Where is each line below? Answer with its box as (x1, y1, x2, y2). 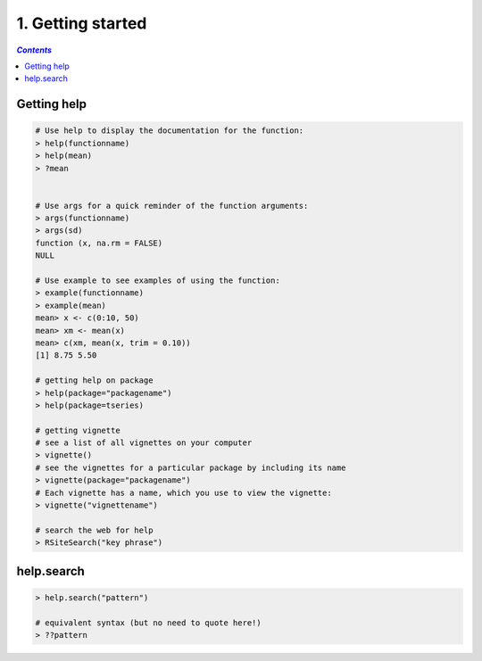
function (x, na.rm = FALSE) (35, 237, 163, 248)
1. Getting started (16, 13, 147, 33)
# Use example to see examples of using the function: (35, 276, 280, 285)
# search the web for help (35, 525, 154, 535)
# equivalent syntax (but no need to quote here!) (35, 617, 262, 628)
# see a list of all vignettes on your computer (35, 438, 253, 448)
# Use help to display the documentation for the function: (35, 126, 304, 136)
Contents (16, 45, 53, 55)
